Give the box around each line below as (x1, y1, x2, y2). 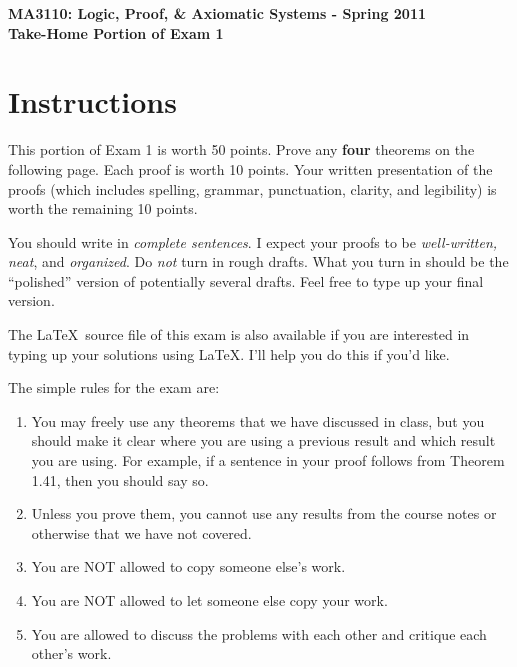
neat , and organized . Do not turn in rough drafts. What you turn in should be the (8, 251, 509, 272)
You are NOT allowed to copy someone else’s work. (31, 556, 346, 577)
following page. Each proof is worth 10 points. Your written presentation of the (8, 158, 493, 179)
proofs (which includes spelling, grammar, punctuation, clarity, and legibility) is (8, 178, 497, 199)
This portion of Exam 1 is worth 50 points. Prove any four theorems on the (8, 139, 475, 160)
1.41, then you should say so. (31, 469, 209, 490)
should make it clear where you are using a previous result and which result (31, 430, 496, 451)
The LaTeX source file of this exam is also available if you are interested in (8, 324, 470, 345)
